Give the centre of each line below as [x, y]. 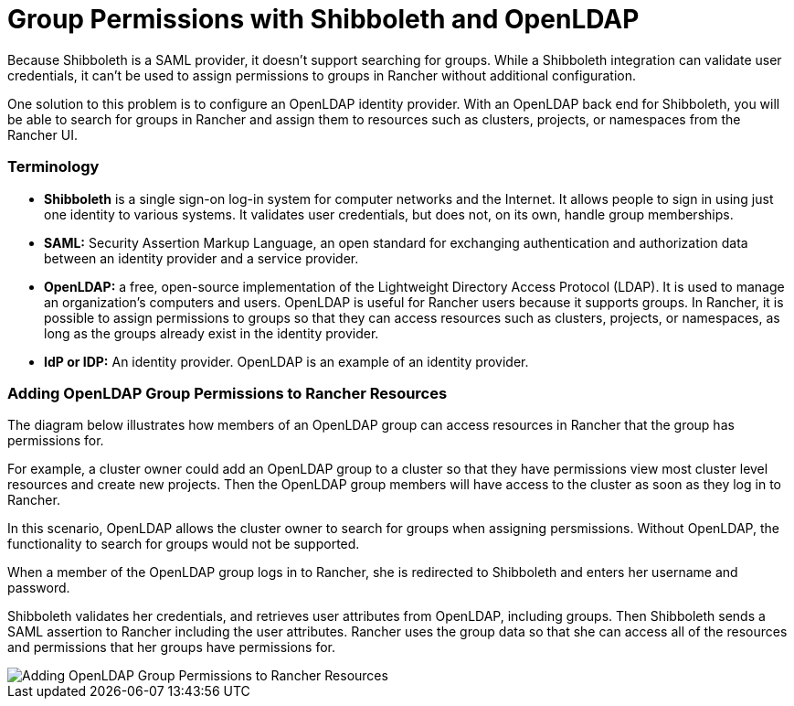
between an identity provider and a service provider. [201, 258]
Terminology [53, 167]
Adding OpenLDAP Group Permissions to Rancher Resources [228, 393]
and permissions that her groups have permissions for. [172, 647]
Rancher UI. [42, 134]
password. [39, 588]
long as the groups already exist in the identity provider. [212, 333]
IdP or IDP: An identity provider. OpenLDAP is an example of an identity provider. [286, 361]
